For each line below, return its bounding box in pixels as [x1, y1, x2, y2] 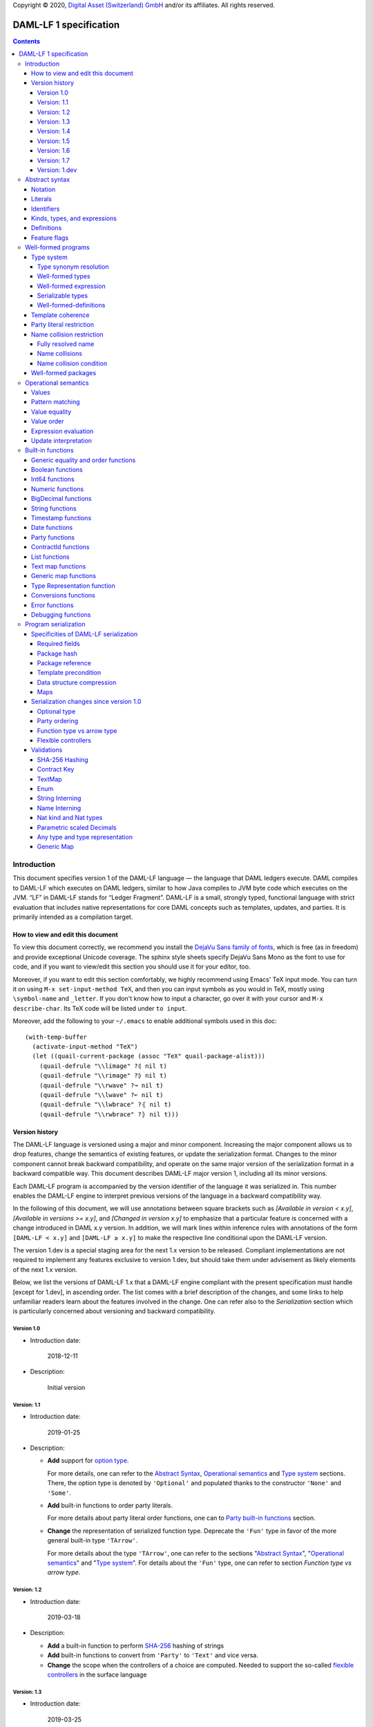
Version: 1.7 [37, 156, 70, 164]
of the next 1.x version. [12, 1265, 77, 1274]
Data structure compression [37, 678, 117, 687]
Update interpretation [31, 436, 93, 445]
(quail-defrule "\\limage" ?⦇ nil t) [39, 1062, 167, 1070]
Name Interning [37, 803, 82, 812]
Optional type [37, 707, 76, 715]
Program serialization [25, 620, 86, 629]
